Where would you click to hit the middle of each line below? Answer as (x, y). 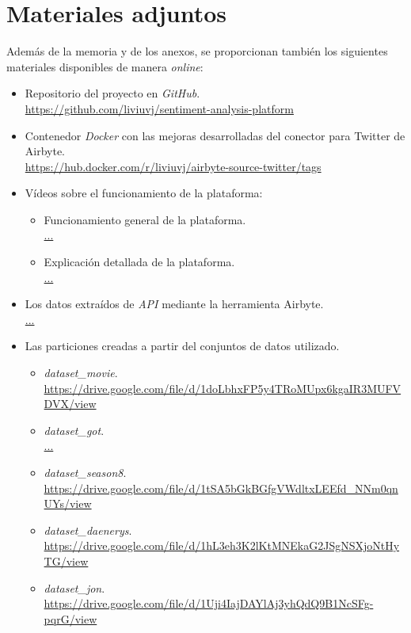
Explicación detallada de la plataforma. (139, 262)
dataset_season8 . (85, 472)
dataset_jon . (74, 587)
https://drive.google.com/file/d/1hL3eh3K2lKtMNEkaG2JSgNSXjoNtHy (222, 545)
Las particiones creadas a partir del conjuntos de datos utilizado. (182, 346)
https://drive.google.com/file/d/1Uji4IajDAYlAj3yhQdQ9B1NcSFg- (209, 603)
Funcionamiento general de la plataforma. (145, 219)
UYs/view (68, 503)
